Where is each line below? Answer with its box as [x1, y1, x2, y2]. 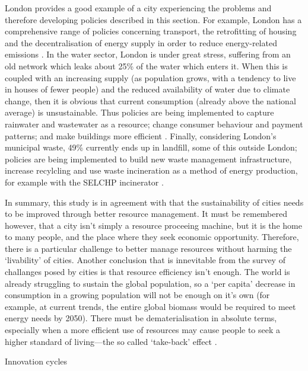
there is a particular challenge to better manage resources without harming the [5, 242, 292, 254]
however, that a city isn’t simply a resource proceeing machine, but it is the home [5, 219, 302, 231]
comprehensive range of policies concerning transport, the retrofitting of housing [5, 25, 297, 37]
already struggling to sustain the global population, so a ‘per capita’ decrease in [5, 277, 296, 289]
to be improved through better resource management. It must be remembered [5, 207, 287, 220]
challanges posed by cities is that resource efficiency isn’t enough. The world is [5, 266, 290, 278]
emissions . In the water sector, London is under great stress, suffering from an [5, 48, 291, 60]
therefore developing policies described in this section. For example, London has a [5, 13, 302, 25]
